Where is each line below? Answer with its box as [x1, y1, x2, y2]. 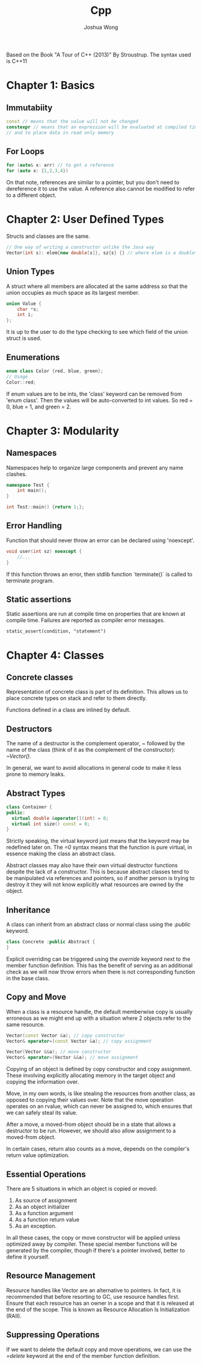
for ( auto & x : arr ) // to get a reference [6, 162, 114, 169]
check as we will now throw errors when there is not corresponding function [6, 968, 195, 975]
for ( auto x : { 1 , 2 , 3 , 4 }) [6, 168, 69, 174]
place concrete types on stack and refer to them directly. [6, 695, 147, 702]
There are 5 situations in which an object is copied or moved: [6, 1185, 158, 1192]
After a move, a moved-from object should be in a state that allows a [6, 1121, 176, 1128]
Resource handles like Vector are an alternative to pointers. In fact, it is [6, 1287, 182, 1294]
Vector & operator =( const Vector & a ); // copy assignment [6, 1038, 152, 1044]
